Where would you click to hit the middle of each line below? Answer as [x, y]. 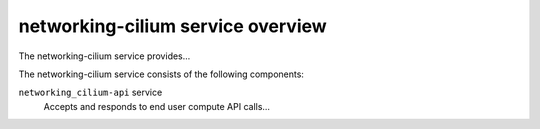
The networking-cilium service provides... [104, 56]
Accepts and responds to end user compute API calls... [156, 106]
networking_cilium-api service [90, 92]
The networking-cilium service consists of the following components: [161, 74]
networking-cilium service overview [172, 26]
